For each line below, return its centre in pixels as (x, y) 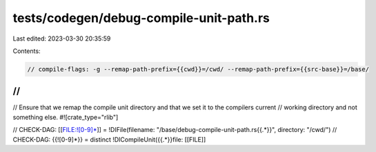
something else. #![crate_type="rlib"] (66, 117)
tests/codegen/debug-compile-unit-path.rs (141, 18)
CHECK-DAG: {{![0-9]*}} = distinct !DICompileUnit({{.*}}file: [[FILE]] (109, 139)
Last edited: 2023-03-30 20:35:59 (62, 39)
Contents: (27, 51)
